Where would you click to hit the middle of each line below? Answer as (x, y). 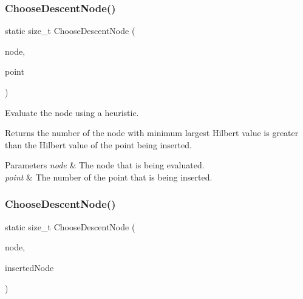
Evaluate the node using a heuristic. (72, 112)
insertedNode (29, 267)
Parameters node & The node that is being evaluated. (105, 165)
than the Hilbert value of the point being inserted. (98, 144)
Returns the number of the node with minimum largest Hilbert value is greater (152, 133)
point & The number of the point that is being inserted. (109, 177)
